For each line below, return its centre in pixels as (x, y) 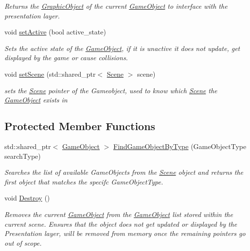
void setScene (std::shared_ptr (50, 74)
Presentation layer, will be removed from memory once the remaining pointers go (125, 233)
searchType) (23, 156)
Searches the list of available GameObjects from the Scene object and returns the (124, 172)
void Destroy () (27, 198)
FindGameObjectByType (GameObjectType (180, 146)
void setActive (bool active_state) (55, 32)
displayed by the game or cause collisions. (66, 58)
